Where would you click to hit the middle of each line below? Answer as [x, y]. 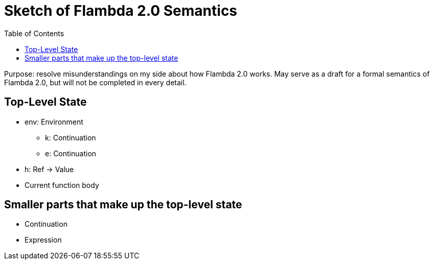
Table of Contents [34, 33]
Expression [43, 240]
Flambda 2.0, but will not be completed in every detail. [95, 82]
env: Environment [54, 122]
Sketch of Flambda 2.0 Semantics [121, 11]
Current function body [62, 185]
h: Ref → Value [49, 169]
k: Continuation [71, 137]
